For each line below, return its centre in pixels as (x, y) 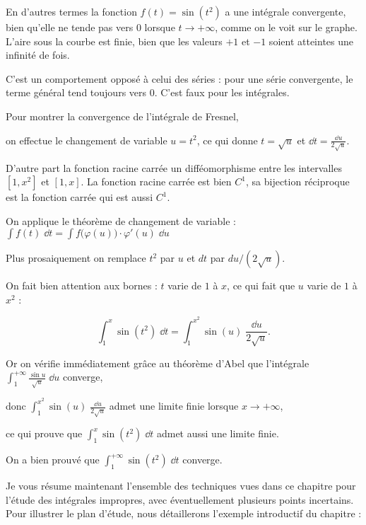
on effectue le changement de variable (87, 140)
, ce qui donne (227, 140)
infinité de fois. (38, 55)
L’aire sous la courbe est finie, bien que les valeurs (114, 41)
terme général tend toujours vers (76, 92)
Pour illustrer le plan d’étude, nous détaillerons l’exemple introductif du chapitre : (184, 513)
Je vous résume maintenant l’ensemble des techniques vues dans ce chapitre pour (181, 486)
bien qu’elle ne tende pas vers (70, 27)
